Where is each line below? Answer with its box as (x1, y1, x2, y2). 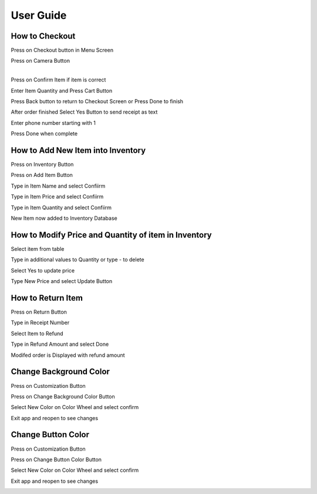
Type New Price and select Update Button (11, 278, 113, 285)
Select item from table (11, 245, 65, 252)
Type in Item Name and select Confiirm (11, 182, 106, 189)
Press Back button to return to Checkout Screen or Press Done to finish (11, 98, 184, 105)
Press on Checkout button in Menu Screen (11, 47, 114, 54)
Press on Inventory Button (11, 161, 74, 168)
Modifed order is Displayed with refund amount (11, 352, 126, 359)
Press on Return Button (11, 308, 68, 316)
